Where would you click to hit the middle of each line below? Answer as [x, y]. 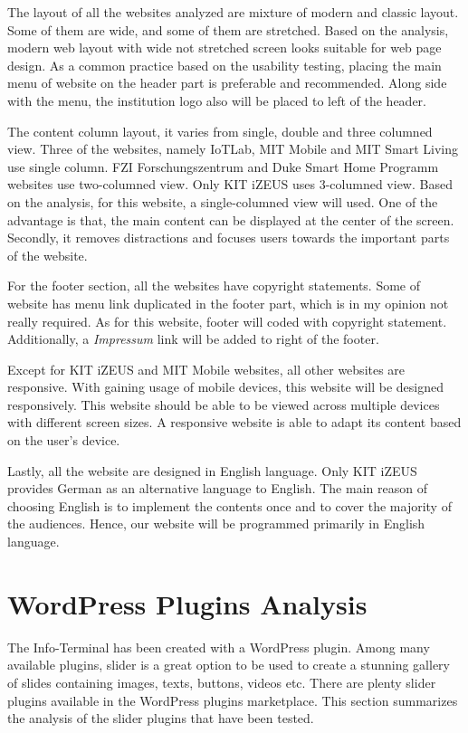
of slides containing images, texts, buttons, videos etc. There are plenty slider [222, 682]
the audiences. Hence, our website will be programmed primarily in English [216, 524]
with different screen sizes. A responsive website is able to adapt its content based [234, 422]
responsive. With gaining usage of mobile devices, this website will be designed [226, 387]
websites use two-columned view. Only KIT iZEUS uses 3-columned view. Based [230, 184]
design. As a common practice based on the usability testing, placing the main [224, 65]
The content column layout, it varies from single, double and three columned [220, 131]
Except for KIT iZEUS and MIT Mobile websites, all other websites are [206, 369]
